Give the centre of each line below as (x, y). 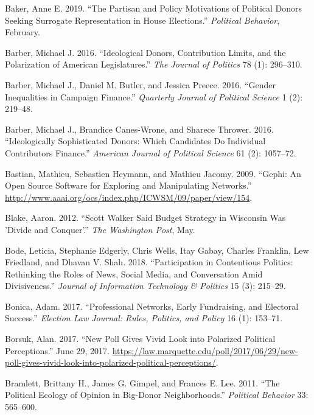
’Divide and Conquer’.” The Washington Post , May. (100, 229)
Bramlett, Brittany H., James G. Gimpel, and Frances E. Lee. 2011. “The (142, 382)
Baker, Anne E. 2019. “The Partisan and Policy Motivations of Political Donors (154, 8)
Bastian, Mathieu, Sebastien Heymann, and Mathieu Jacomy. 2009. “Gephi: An (153, 173)
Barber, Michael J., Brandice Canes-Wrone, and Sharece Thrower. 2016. (139, 129)
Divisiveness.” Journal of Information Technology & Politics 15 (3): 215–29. (145, 286)
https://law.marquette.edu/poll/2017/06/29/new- (205, 350)
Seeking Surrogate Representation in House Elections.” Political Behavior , (142, 20)
